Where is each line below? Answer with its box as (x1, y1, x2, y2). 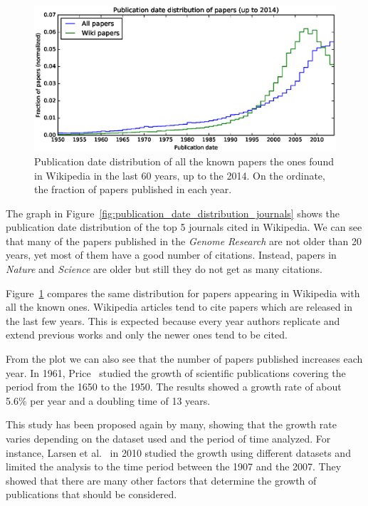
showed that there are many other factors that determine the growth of (6, 473, 317, 487)
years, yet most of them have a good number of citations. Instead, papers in (6, 247, 337, 262)
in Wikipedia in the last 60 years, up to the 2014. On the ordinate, (34, 167, 325, 182)
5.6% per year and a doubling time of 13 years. (6, 393, 211, 408)
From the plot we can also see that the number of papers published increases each (6, 351, 363, 366)
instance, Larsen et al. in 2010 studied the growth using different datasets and (6, 445, 351, 460)
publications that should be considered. (6, 487, 177, 502)
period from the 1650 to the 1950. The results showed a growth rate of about (6, 379, 342, 394)
